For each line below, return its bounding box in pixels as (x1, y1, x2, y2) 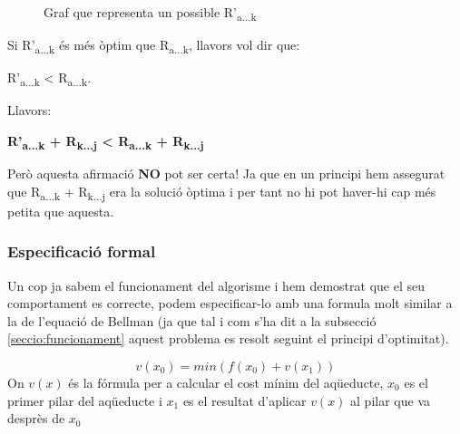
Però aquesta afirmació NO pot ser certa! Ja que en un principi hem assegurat (7, 164, 445, 183)
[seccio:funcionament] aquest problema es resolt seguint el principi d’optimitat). (7, 329, 449, 348)
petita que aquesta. (7, 201, 114, 220)
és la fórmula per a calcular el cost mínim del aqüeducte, (68, 373, 384, 391)
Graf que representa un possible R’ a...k (44, 3, 257, 24)
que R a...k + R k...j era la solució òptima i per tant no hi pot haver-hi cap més (7, 181, 436, 203)
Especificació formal (7, 240, 156, 263)
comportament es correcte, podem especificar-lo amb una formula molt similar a (7, 294, 453, 313)
